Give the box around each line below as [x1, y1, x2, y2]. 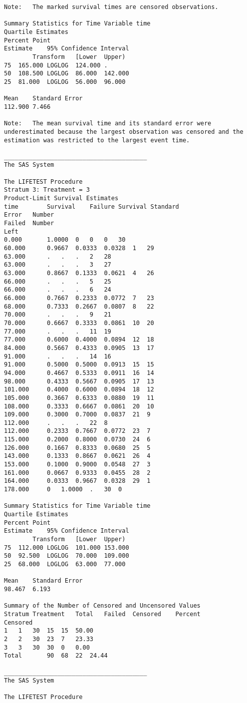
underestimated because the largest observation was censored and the [4, 128, 244, 135]
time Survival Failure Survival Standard [4, 203, 179, 210]
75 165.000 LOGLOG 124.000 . [4, 61, 108, 69]
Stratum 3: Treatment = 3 [4, 186, 90, 194]
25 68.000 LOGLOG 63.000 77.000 [4, 560, 126, 568]
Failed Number [4, 220, 54, 227]
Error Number [4, 211, 54, 219]
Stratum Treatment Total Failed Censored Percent [4, 610, 201, 618]
